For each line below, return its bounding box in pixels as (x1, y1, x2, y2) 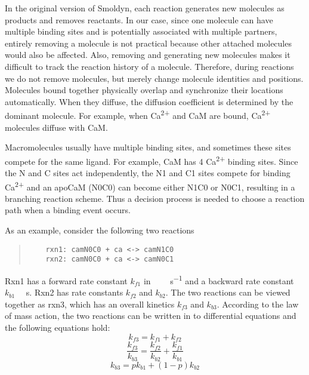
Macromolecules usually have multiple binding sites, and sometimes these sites (5, 141, 291, 153)
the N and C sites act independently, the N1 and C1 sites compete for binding (5, 167, 291, 179)
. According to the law (217, 297, 299, 310)
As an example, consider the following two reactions (5, 224, 194, 236)
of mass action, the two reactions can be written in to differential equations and (5, 309, 296, 322)
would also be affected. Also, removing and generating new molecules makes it (5, 48, 291, 61)
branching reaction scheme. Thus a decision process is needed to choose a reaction (5, 192, 305, 204)
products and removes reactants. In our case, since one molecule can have (5, 13, 273, 26)
